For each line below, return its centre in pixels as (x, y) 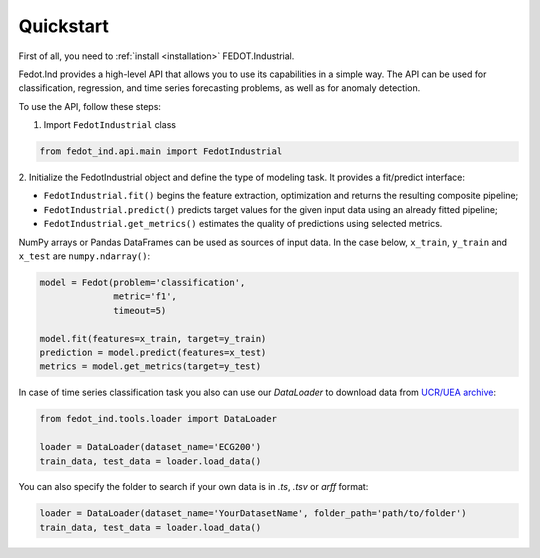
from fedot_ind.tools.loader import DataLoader (158, 419)
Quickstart (64, 26)
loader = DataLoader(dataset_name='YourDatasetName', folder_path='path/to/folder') (253, 513)
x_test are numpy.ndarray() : (84, 256)
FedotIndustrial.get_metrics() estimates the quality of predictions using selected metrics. (243, 224)
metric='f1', (145, 296)
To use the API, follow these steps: (90, 106)
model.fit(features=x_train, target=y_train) (153, 338)
